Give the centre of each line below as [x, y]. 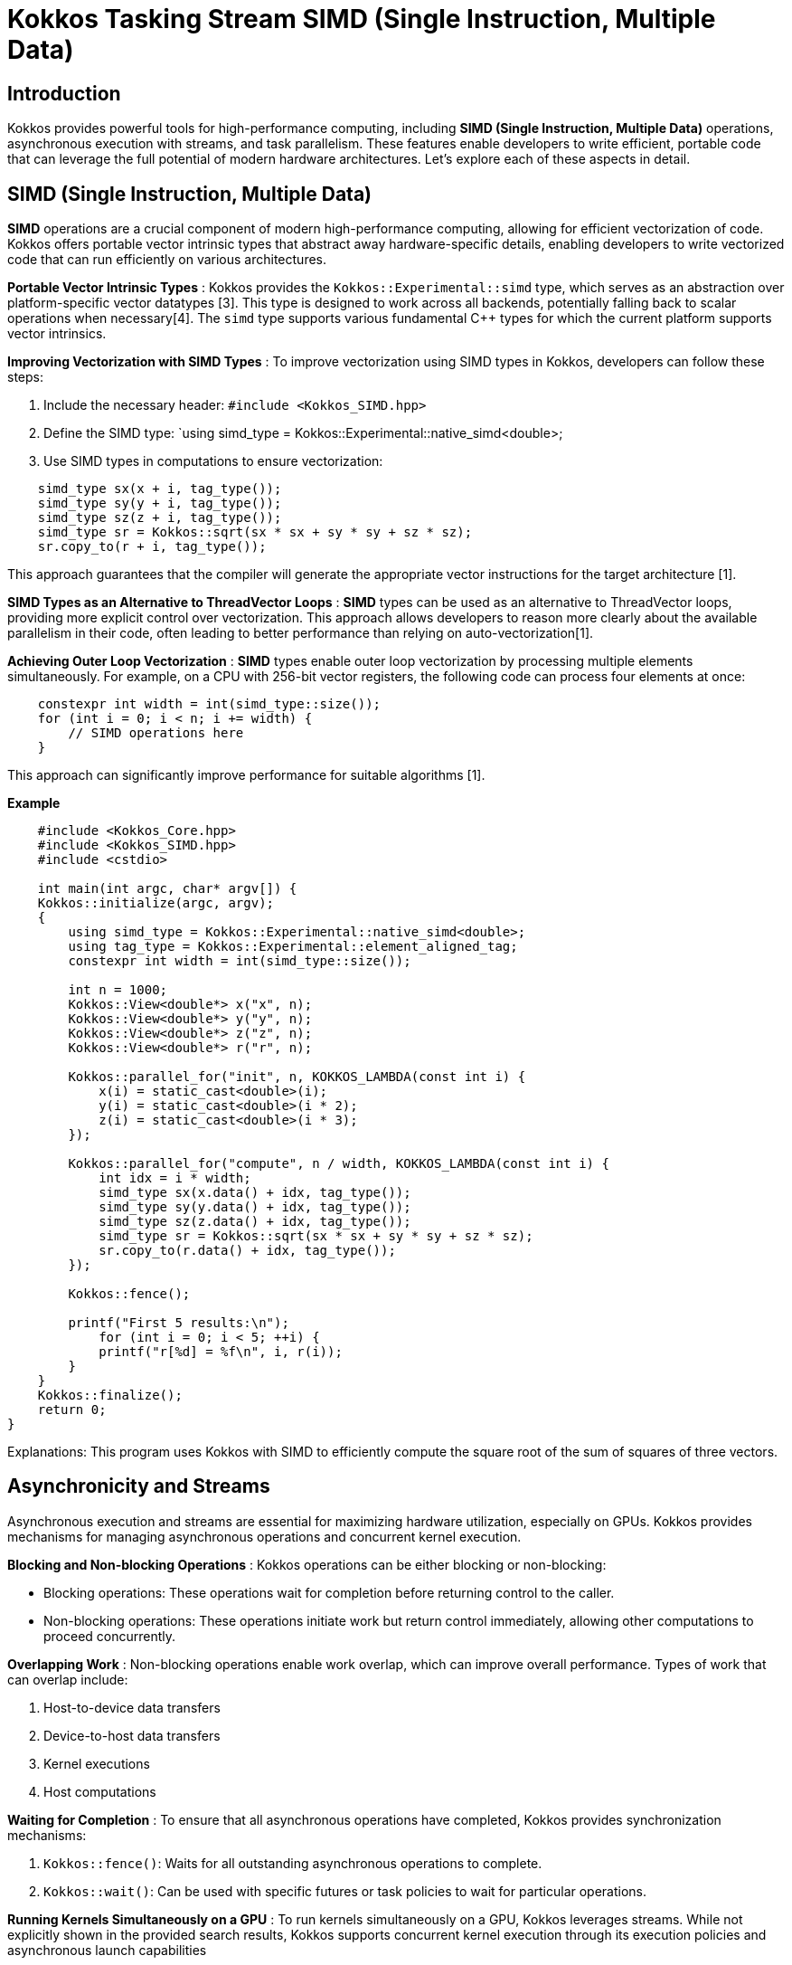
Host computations [100, 1791]
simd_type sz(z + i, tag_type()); [160, 518]
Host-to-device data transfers [132, 1707]
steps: [25, 377]
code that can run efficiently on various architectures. [167, 260]
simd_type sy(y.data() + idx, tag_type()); [255, 1207]
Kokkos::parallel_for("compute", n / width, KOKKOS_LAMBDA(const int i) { [339, 1164]
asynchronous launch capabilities [107, 1950]
